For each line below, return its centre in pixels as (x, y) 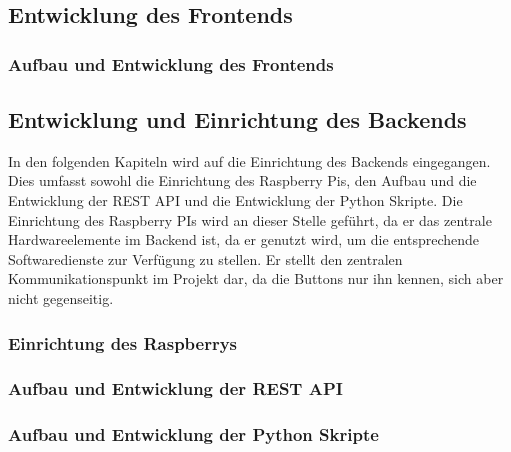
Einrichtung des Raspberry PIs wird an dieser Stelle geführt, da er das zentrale (250, 219)
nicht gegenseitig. (61, 297)
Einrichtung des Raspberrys (123, 342)
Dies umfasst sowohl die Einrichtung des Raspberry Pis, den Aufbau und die (242, 180)
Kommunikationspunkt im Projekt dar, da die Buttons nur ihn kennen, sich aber (256, 278)
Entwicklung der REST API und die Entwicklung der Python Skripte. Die (235, 200)
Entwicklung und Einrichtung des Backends (237, 119)
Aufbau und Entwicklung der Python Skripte (193, 434)
